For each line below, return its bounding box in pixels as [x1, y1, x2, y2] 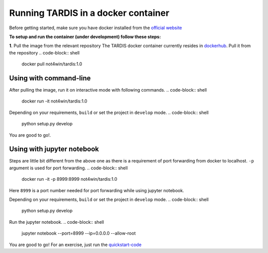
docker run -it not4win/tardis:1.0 [21, 98, 88, 104]
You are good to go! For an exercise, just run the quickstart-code [9, 242, 141, 248]
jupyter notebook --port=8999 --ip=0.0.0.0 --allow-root [21, 230, 136, 236]
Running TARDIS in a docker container [9, 7, 170, 18]
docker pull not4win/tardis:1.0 [21, 61, 82, 67]
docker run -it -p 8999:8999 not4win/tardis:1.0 [21, 176, 118, 182]
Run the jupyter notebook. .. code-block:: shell [9, 219, 104, 225]
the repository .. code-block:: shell [9, 50, 80, 55]
